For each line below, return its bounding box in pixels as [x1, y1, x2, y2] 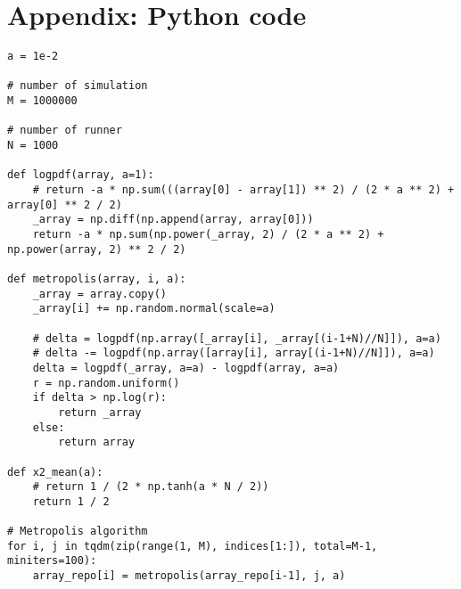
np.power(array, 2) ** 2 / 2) [7, 242, 186, 256]
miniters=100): [7, 554, 97, 568]
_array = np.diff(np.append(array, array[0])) [32, 213, 314, 226]
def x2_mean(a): [7, 465, 103, 479]
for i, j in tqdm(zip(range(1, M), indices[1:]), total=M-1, [7, 539, 378, 552]
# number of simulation [7, 79, 148, 93]
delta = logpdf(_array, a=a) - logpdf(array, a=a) [32, 361, 340, 374]
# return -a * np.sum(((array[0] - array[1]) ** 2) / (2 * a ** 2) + [32, 184, 455, 197]
